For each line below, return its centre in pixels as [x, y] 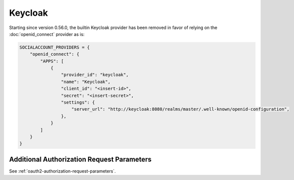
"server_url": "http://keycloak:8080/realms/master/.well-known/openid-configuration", [181, 109]
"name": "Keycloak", [86, 82]
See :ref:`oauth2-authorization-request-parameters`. [62, 171]
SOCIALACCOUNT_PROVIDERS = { [55, 47]
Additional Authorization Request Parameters [81, 159]
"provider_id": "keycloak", [95, 75]
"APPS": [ [52, 61]
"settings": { [78, 103]
